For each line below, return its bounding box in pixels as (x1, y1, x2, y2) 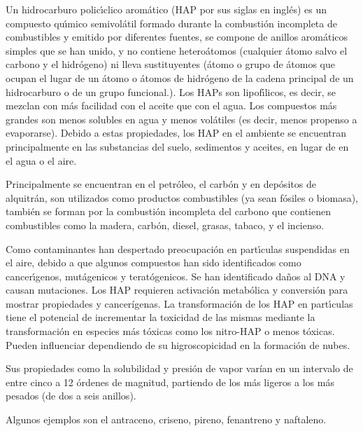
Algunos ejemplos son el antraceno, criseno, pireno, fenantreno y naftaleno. (6, 412, 327, 427)
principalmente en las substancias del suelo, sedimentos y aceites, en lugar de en (6, 139, 349, 153)
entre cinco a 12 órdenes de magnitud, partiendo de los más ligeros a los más (6, 374, 334, 389)
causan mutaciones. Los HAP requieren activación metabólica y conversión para (6, 282, 348, 297)
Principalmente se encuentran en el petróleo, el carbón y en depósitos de (6, 177, 316, 191)
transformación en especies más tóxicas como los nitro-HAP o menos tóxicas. (6, 324, 335, 338)
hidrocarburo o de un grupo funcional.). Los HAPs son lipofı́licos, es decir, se (6, 84, 336, 99)
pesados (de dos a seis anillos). (6, 388, 136, 403)
